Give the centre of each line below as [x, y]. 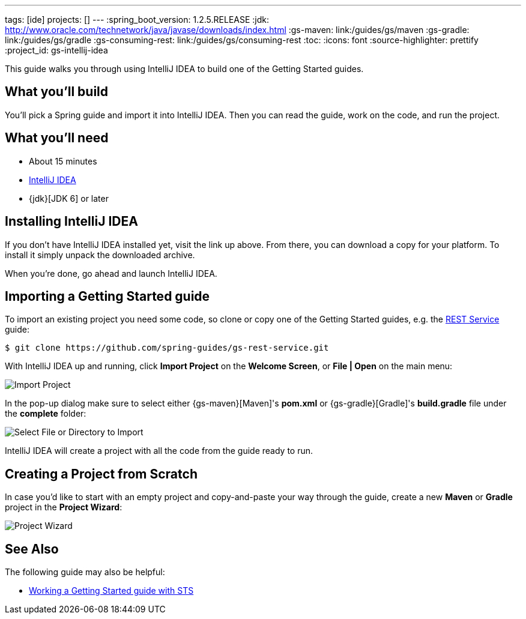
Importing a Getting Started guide [107, 296]
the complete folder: [46, 414]
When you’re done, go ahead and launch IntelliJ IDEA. [111, 273]
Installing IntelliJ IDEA [71, 222]
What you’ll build [57, 92]
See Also [32, 549]
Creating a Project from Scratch [101, 474]
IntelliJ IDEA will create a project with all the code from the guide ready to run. [159, 451]
